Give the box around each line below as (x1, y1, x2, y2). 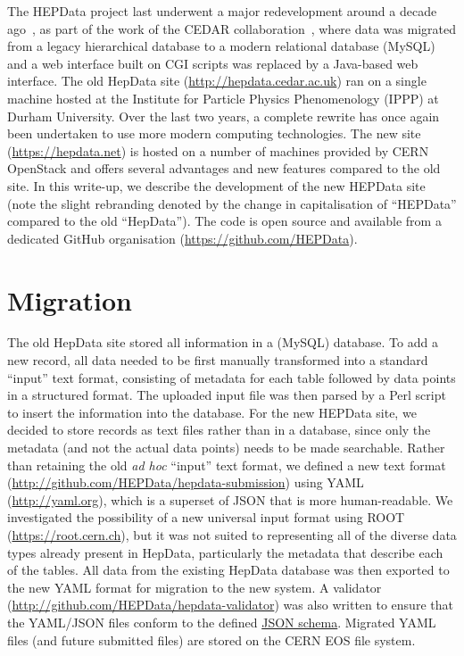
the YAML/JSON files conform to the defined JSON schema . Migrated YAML (7, 612, 436, 631)
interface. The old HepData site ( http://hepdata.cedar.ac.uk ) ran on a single (7, 71, 427, 90)
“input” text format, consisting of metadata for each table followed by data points (7, 368, 456, 386)
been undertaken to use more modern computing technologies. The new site (7, 124, 421, 143)
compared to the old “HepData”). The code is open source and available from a (7, 212, 442, 230)
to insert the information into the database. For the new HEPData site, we (7, 403, 417, 421)
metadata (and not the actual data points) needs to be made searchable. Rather (7, 438, 445, 456)
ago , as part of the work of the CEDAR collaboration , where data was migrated (7, 19, 456, 37)
